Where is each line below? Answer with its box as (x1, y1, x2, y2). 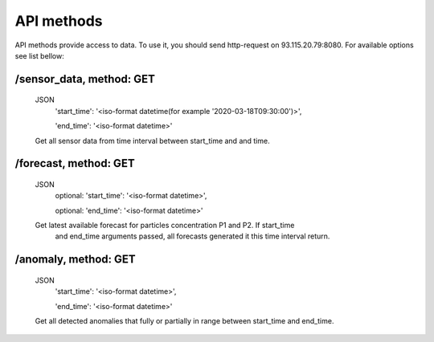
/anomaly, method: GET (14, 253, 136, 267)
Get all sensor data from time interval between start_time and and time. (35, 136, 270, 145)
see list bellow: (14, 51, 64, 60)
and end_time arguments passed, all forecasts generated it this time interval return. (55, 231, 330, 241)
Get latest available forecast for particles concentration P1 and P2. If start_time (35, 221, 295, 230)
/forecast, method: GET (14, 157, 136, 170)
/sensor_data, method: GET (14, 72, 156, 86)
